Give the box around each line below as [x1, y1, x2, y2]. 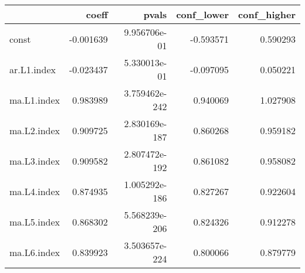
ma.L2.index [9, 123, 60, 137]
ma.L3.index [9, 153, 60, 168]
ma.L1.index [9, 93, 60, 107]
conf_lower [176, 8, 229, 21]
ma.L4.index [9, 184, 60, 198]
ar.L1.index [9, 62, 56, 76]
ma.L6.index [9, 245, 60, 259]
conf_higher [238, 8, 296, 21]
